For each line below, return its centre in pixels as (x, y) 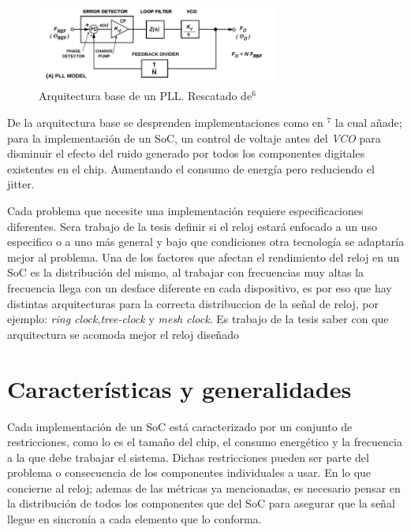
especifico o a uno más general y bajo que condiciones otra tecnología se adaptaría (206, 242)
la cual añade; (368, 123)
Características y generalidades (179, 388)
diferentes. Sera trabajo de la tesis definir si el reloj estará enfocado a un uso (192, 226)
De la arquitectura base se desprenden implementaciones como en (165, 123)
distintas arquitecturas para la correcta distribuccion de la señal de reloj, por (193, 303)
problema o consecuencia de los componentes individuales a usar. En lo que (189, 472)
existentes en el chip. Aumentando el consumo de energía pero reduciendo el (191, 168)
